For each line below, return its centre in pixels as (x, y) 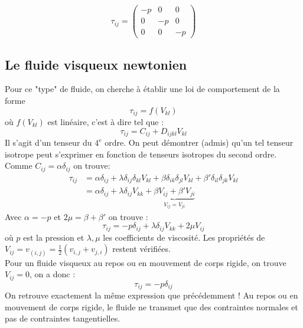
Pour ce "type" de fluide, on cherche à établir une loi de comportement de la (142, 89)
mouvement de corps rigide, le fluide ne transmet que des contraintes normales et (151, 306)
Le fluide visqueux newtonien (96, 64)
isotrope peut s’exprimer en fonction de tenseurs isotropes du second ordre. (141, 154)
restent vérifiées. (141, 249)
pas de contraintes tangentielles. (63, 318)
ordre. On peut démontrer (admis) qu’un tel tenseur (199, 142)
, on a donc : (53, 274)
